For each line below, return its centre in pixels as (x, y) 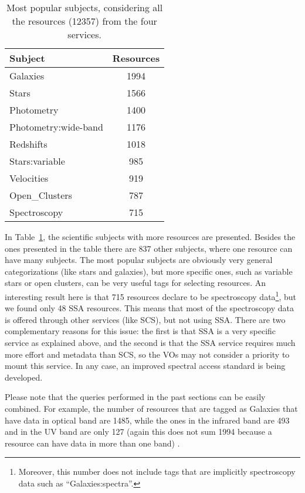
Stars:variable (37, 161)
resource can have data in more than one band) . (92, 443)
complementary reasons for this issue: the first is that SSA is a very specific (140, 331)
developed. (24, 377)
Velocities (29, 178)
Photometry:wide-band (56, 127)
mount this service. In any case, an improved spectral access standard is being (145, 366)
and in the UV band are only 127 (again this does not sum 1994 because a (138, 432)
